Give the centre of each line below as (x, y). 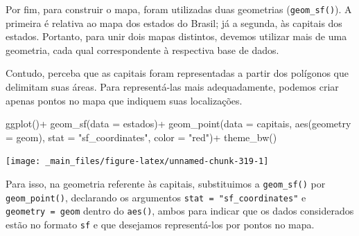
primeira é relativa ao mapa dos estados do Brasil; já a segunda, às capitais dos (174, 22)
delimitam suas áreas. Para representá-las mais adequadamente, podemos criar (172, 87)
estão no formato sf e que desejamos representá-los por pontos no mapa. (160, 225)
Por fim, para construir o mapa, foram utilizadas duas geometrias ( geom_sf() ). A (179, 9)
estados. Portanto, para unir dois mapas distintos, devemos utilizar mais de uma (176, 36)
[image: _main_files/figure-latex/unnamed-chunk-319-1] (137, 162)
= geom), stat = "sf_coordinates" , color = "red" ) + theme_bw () (141, 137)
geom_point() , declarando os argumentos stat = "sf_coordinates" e (156, 197)
